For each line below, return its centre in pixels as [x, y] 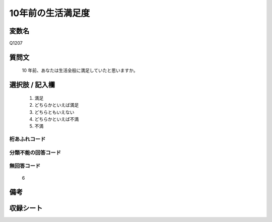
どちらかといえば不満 [57, 119]
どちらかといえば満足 [57, 105]
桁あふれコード [27, 139]
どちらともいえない [54, 112]
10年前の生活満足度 [50, 13]
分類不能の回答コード [35, 153]
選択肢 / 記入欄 [32, 85]
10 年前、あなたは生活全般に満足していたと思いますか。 [80, 70]
